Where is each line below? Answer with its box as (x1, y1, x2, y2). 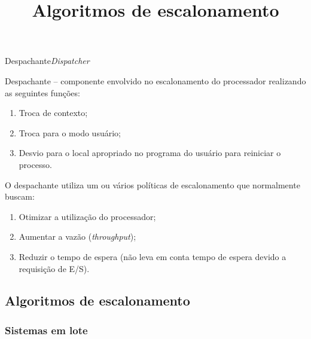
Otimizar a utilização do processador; (19, 210, 156, 222)
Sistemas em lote (5, 322, 88, 337)
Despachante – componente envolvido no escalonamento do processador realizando (5, 74, 306, 87)
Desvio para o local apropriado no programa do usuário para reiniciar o (19, 146, 281, 159)
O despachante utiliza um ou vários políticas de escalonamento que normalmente (5, 178, 300, 191)
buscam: (5, 190, 35, 203)
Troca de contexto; (19, 106, 88, 119)
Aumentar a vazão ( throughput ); (19, 230, 136, 243)
